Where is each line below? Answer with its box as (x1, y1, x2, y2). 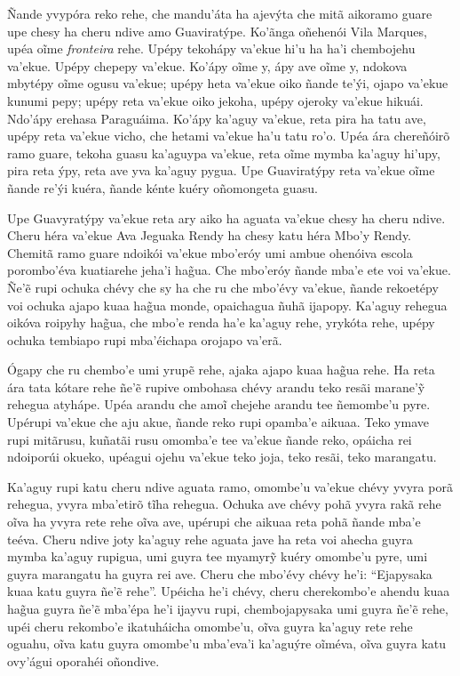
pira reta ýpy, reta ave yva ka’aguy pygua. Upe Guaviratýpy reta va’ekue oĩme (7, 161, 435, 180)
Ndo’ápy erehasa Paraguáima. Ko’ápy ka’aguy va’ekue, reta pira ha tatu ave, (7, 109, 426, 127)
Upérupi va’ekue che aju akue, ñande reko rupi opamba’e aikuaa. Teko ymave (7, 413, 429, 431)
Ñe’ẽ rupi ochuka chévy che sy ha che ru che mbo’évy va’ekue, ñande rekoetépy (7, 278, 439, 296)
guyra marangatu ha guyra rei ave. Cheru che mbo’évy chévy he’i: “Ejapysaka (7, 564, 432, 583)
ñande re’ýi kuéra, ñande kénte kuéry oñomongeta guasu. (7, 178, 318, 197)
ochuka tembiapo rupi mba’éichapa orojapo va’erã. (7, 330, 282, 349)
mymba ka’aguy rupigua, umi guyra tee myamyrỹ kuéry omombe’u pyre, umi (7, 547, 428, 566)
